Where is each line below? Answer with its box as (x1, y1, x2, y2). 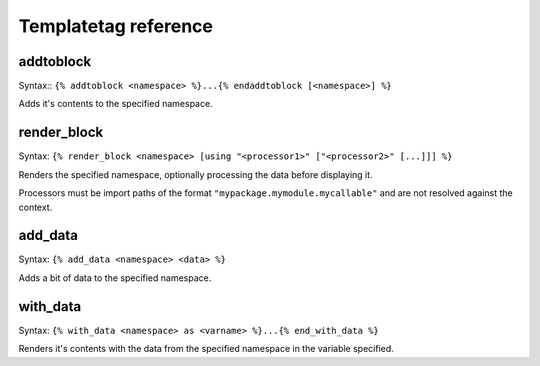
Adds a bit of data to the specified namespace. (18, 271, 212, 284)
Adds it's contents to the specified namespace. (18, 98, 214, 110)
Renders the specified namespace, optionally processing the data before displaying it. (18, 168, 374, 180)
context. (18, 201, 53, 213)
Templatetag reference (18, 15, 214, 37)
